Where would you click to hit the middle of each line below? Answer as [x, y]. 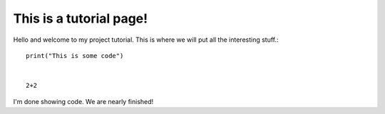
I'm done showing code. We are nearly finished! [83, 101]
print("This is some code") [75, 56]
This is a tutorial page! [81, 18]
